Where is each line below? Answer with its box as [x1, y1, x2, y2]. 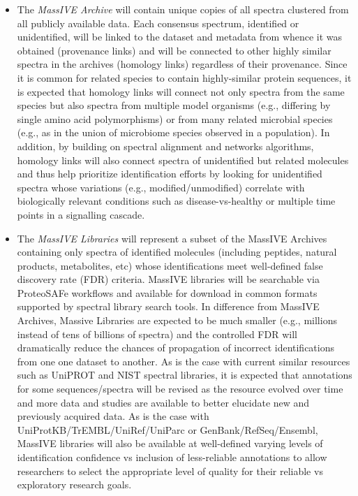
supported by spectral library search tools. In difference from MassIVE [17, 299, 320, 314]
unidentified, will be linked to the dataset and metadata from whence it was [17, 29, 343, 44]
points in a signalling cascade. [17, 207, 145, 221]
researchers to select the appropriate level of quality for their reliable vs [17, 463, 323, 478]
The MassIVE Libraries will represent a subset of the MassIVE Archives [17, 231, 327, 245]
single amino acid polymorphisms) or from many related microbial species [17, 111, 333, 126]
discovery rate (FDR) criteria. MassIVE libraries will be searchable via [17, 272, 320, 286]
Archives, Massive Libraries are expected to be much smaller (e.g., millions [17, 313, 337, 328]
